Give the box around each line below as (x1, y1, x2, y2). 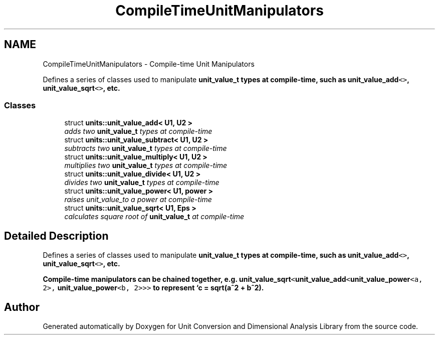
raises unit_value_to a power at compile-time (64, 195, 212, 204)
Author (4, 300, 40, 313)
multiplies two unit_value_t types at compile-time (64, 161, 228, 170)
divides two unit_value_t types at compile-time (64, 178, 220, 187)
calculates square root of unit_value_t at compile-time (64, 212, 245, 221)
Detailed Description (4, 229, 109, 242)
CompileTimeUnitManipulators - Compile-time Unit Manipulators (43, 59, 255, 68)
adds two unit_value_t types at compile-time (64, 127, 212, 136)
